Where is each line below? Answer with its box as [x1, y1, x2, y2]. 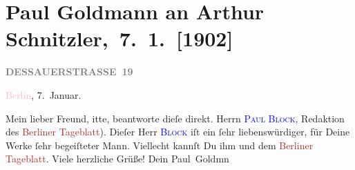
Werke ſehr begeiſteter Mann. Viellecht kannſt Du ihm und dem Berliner [6, 138, 314, 152]
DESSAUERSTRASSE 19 [6, 64, 133, 79]
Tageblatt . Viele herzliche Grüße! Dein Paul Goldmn [6, 151, 229, 166]
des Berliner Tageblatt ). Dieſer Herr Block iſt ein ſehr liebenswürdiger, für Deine [6, 124, 350, 139]
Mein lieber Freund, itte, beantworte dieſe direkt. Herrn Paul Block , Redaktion [6, 111, 345, 125]
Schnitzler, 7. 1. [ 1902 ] [6, 24, 233, 53]
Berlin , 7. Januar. [6, 87, 81, 102]
